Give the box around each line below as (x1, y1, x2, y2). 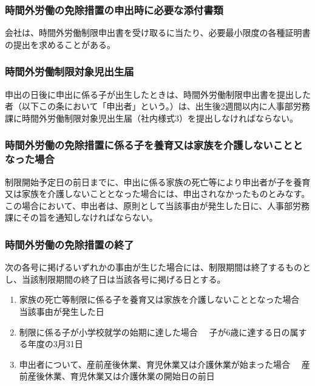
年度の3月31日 (27, 337, 83, 350)
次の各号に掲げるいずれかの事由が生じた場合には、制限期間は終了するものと (5, 261, 311, 274)
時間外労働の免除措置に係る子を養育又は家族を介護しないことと (5, 137, 303, 153)
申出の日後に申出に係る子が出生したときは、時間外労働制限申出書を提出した (5, 88, 311, 100)
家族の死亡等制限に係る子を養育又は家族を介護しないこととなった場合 (19, 293, 300, 306)
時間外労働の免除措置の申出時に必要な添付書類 (5, 2, 223, 17)
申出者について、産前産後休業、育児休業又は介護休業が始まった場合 (19, 357, 291, 370)
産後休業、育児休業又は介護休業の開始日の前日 (27, 370, 215, 382)
